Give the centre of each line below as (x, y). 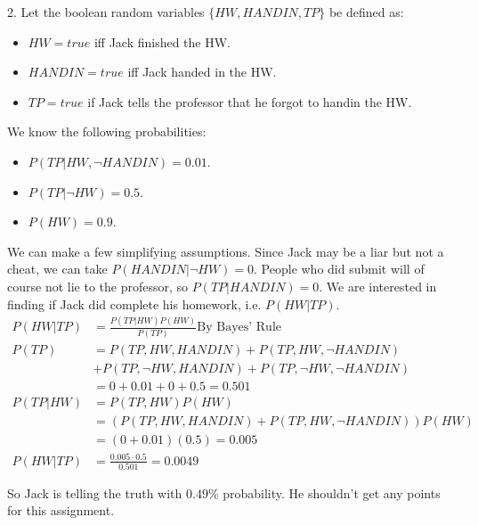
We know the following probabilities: (107, 131)
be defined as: (366, 12)
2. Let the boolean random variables (106, 12)
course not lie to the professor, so (98, 286)
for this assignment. (61, 510)
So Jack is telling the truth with (95, 492)
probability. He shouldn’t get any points (332, 492)
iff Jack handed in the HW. (202, 72)
